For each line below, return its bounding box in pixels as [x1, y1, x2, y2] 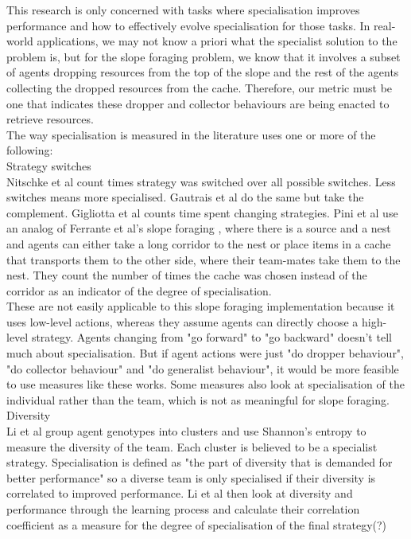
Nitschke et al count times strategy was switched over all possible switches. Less [6, 173, 396, 189]
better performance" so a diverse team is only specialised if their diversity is [6, 469, 376, 486]
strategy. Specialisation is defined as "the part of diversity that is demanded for [6, 454, 393, 471]
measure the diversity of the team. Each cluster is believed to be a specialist [6, 438, 378, 455]
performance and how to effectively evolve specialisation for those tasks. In [6, 17, 370, 33]
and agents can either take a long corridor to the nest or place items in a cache [6, 235, 391, 252]
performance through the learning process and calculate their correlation [6, 501, 360, 517]
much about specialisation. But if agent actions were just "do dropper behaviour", [6, 345, 404, 361]
